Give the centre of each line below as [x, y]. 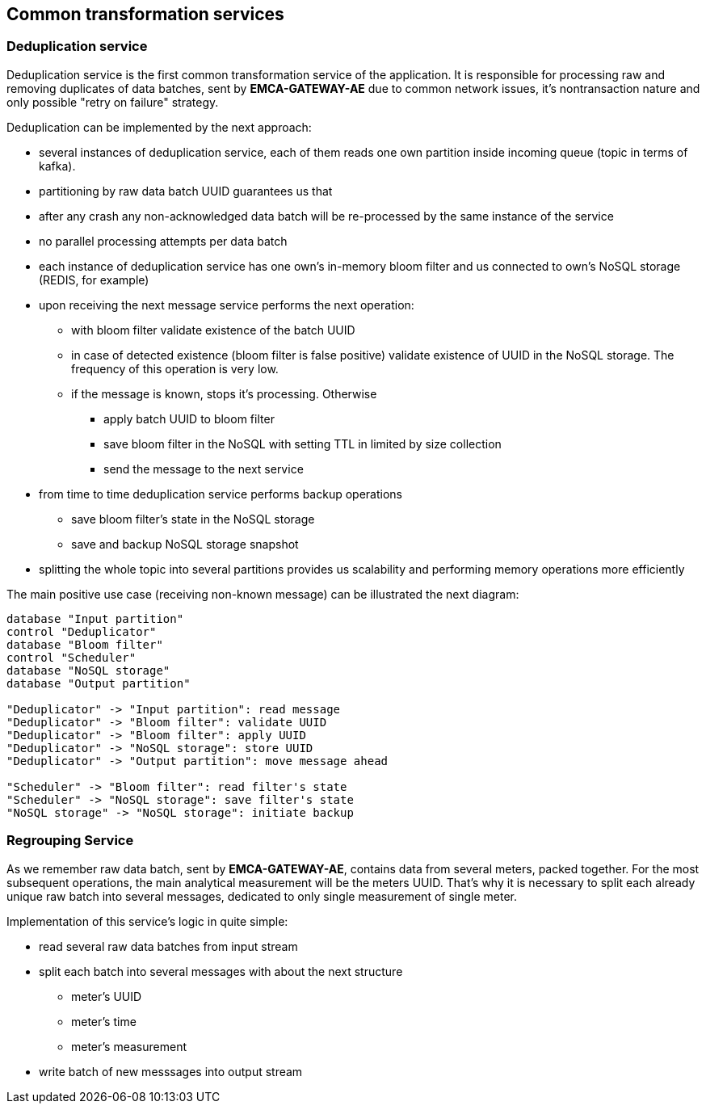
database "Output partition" [99, 683]
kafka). [57, 166]
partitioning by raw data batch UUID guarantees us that [186, 191]
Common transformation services [145, 14]
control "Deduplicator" [82, 631]
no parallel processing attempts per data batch [163, 241]
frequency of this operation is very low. [175, 368]
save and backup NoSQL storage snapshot [185, 544]
